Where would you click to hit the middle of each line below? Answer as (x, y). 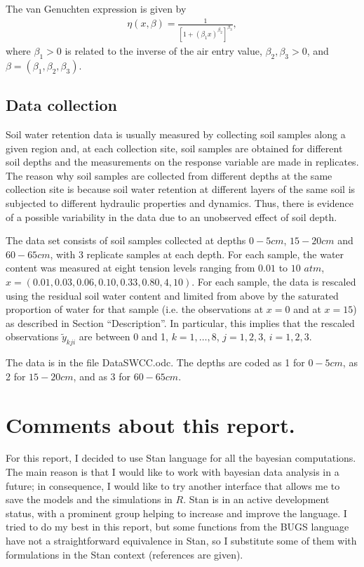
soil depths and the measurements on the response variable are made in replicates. (182, 162)
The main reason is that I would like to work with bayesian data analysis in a (173, 472)
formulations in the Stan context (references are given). (124, 554)
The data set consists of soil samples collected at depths (126, 240)
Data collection (62, 105)
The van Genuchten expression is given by (96, 8)
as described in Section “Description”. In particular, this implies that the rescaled (180, 322)
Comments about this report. (150, 424)
